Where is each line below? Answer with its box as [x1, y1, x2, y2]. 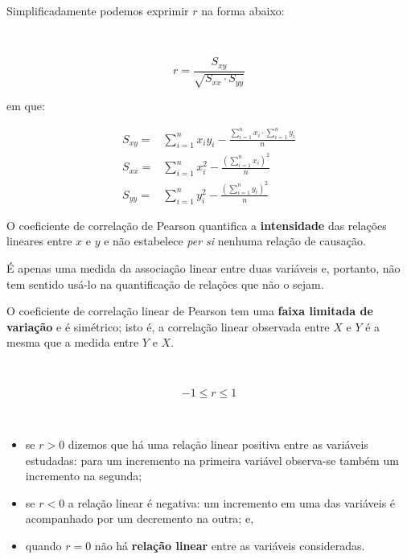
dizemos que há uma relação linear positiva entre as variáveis [68, 436, 368, 453]
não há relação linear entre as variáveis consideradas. [94, 537, 365, 554]
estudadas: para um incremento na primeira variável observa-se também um [25, 451, 399, 468]
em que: [6, 97, 45, 114]
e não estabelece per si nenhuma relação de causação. [104, 232, 366, 249]
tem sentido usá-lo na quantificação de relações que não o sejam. [6, 275, 324, 292]
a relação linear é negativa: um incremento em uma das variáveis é [68, 494, 396, 511]
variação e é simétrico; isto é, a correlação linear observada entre [6, 318, 330, 335]
